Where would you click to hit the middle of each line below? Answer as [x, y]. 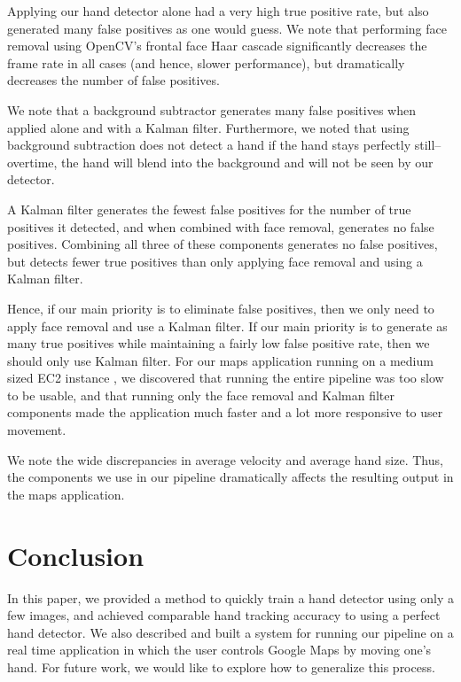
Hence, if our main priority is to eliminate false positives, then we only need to [221, 308]
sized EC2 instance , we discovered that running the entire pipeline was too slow [226, 378]
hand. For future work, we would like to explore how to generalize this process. [221, 666]
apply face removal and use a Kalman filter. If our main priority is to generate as [227, 325]
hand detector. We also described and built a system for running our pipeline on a [230, 632]
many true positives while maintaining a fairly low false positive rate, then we [219, 343]
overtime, [32, 162]
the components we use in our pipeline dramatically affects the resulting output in [230, 477]
